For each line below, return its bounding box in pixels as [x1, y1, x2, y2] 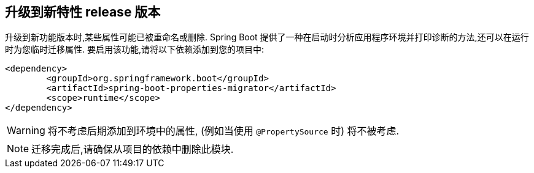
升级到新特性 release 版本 [5, 4, 161, 20]
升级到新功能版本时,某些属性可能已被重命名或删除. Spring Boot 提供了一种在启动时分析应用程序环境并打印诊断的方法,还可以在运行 [5, 32, 529, 43]
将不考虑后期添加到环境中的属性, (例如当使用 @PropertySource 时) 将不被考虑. [47, 125, 400, 138]
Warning [7, 124, 45, 137]
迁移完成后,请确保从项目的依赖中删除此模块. [31, 143, 234, 156]
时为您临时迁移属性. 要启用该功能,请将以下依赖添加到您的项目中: [5, 44, 265, 55]
